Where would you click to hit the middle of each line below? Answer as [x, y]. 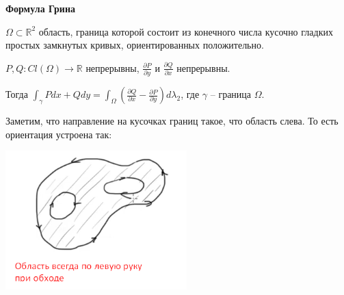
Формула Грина [40, 8]
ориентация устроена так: [59, 134]
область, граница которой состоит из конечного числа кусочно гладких [186, 31]
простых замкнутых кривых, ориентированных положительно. [135, 45]
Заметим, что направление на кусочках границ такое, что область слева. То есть [172, 121]
